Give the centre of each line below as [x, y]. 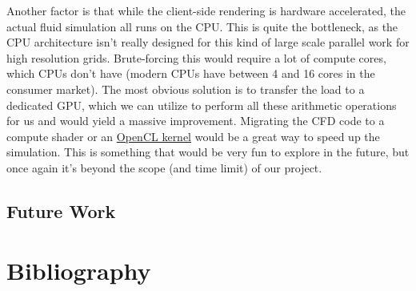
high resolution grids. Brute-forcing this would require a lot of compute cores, [196, 57]
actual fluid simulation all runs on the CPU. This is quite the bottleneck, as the [202, 26]
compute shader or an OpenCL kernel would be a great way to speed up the [193, 136]
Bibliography [79, 270]
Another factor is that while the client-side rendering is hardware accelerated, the [206, 10]
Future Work [61, 210]
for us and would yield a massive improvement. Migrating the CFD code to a [196, 121]
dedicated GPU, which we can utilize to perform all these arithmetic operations [202, 105]
